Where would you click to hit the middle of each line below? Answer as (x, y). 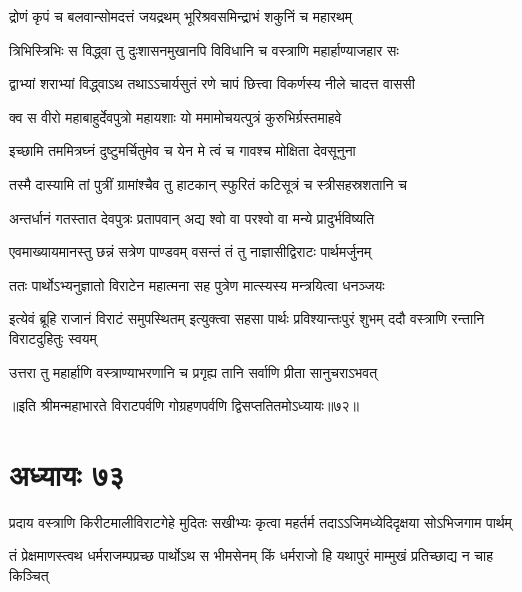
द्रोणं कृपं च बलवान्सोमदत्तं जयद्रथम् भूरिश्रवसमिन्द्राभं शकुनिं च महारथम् (181, 16)
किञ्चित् (29, 575)
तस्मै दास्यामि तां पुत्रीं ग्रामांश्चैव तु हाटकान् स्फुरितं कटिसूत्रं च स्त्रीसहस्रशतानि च (208, 183)
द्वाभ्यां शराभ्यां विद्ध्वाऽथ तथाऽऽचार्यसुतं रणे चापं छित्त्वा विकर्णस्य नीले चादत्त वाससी (212, 83)
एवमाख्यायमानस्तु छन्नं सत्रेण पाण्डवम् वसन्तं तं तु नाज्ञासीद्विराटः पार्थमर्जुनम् (190, 251)
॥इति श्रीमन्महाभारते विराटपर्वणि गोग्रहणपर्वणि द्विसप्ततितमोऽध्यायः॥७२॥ (184, 405)
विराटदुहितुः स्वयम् (53, 337)
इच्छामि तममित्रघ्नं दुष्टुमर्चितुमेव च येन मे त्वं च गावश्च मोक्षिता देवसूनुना (182, 150)
